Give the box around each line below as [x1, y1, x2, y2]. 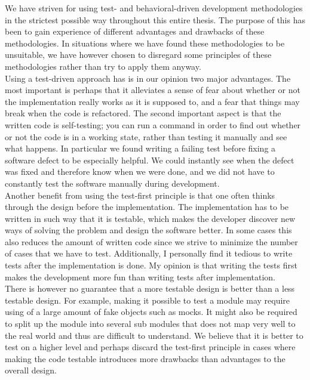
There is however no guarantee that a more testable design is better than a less [5, 282, 295, 295]
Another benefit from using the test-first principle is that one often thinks [5, 189, 275, 201]
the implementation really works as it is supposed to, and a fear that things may [5, 95, 300, 107]
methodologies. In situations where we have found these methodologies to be [5, 36, 285, 49]
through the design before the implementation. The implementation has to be [5, 200, 289, 213]
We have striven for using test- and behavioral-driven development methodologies [5, 2, 303, 14]
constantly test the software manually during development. [5, 177, 220, 189]
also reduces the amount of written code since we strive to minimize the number [5, 235, 298, 248]
